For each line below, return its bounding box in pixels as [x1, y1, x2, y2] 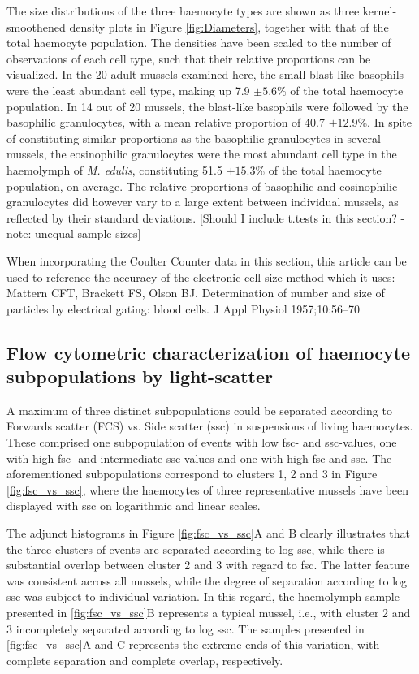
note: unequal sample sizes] [6, 225, 141, 242]
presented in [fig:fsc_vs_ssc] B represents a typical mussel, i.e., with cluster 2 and [6, 604, 411, 620]
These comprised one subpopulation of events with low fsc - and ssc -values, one [6, 434, 397, 451]
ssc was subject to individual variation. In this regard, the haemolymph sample [6, 588, 400, 605]
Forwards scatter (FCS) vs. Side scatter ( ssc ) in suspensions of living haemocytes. [6, 417, 413, 434]
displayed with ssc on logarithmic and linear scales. [6, 497, 261, 514]
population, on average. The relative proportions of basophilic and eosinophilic [6, 177, 398, 194]
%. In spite [357, 114, 413, 131]
